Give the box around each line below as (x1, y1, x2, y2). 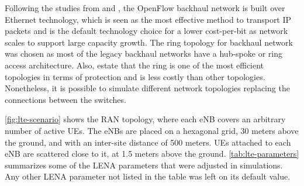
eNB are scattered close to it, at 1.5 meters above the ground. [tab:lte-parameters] (5, 147, 299, 160)
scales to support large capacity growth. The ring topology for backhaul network (5, 36, 293, 48)
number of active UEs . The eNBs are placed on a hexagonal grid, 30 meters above (5, 124, 299, 136)
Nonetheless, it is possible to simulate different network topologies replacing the (5, 82, 290, 94)
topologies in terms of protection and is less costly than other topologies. (5, 70, 265, 82)
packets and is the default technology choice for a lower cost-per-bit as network (5, 25, 288, 37)
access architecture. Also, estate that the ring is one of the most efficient (5, 58, 264, 71)
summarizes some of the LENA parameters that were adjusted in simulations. (5, 159, 283, 171)
